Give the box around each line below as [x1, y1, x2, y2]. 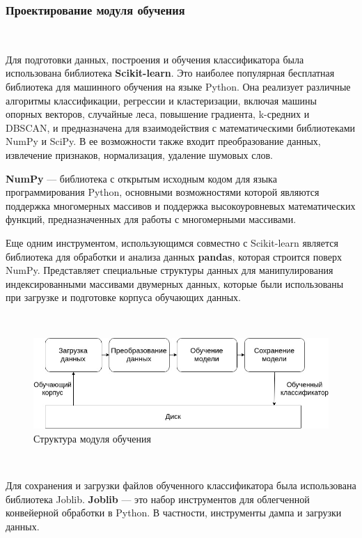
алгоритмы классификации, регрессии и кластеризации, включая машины [6, 93, 317, 107]
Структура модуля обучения [33, 431, 152, 445]
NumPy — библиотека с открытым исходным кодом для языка [6, 171, 277, 185]
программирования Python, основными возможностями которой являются [6, 185, 320, 199]
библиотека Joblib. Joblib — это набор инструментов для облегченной [6, 491, 310, 506]
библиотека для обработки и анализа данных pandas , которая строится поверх [6, 249, 342, 263]
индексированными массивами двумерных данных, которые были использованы [6, 276, 344, 291]
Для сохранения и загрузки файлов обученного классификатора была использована [6, 477, 356, 492]
